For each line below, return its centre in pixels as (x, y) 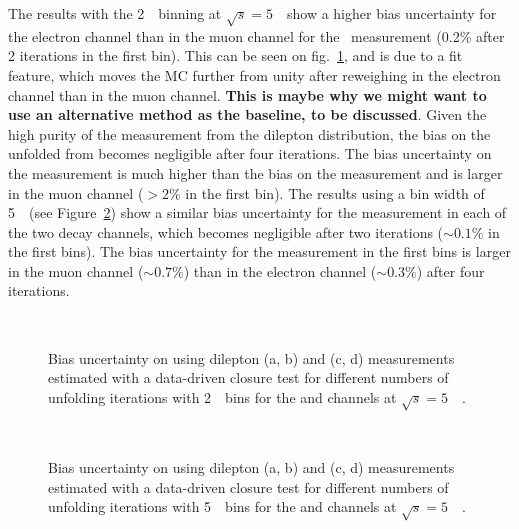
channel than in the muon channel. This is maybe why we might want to (247, 94)
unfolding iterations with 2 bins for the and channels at (222, 396)
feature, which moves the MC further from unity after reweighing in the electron (254, 74)
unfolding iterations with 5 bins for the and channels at (222, 506)
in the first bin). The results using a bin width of (335, 192)
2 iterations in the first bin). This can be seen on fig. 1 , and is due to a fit (235, 55)
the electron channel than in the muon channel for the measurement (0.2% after (256, 35)
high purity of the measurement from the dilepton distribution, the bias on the (249, 133)
